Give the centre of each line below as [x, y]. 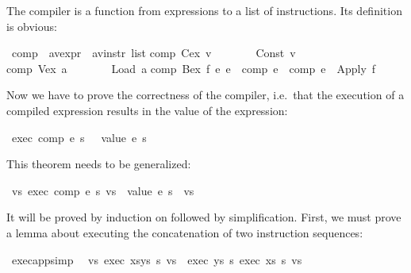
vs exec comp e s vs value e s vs [103, 190]
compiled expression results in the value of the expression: [147, 110]
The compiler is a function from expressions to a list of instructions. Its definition [204, 10]
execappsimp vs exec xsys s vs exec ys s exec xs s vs [157, 259]
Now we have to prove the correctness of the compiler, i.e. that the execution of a [205, 95]
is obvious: [32, 26]
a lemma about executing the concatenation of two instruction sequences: [185, 232]
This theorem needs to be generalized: [99, 164]
